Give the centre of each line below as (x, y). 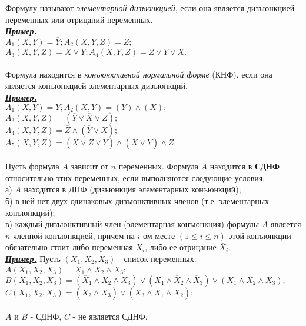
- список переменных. (157, 258)
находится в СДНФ (245, 166)
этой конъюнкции (260, 235)
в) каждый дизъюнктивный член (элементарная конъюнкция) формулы (132, 224)
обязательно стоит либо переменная (69, 247)
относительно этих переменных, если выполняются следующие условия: (135, 177)
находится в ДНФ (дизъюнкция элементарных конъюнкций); (132, 189)
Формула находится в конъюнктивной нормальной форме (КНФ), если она (139, 74)
